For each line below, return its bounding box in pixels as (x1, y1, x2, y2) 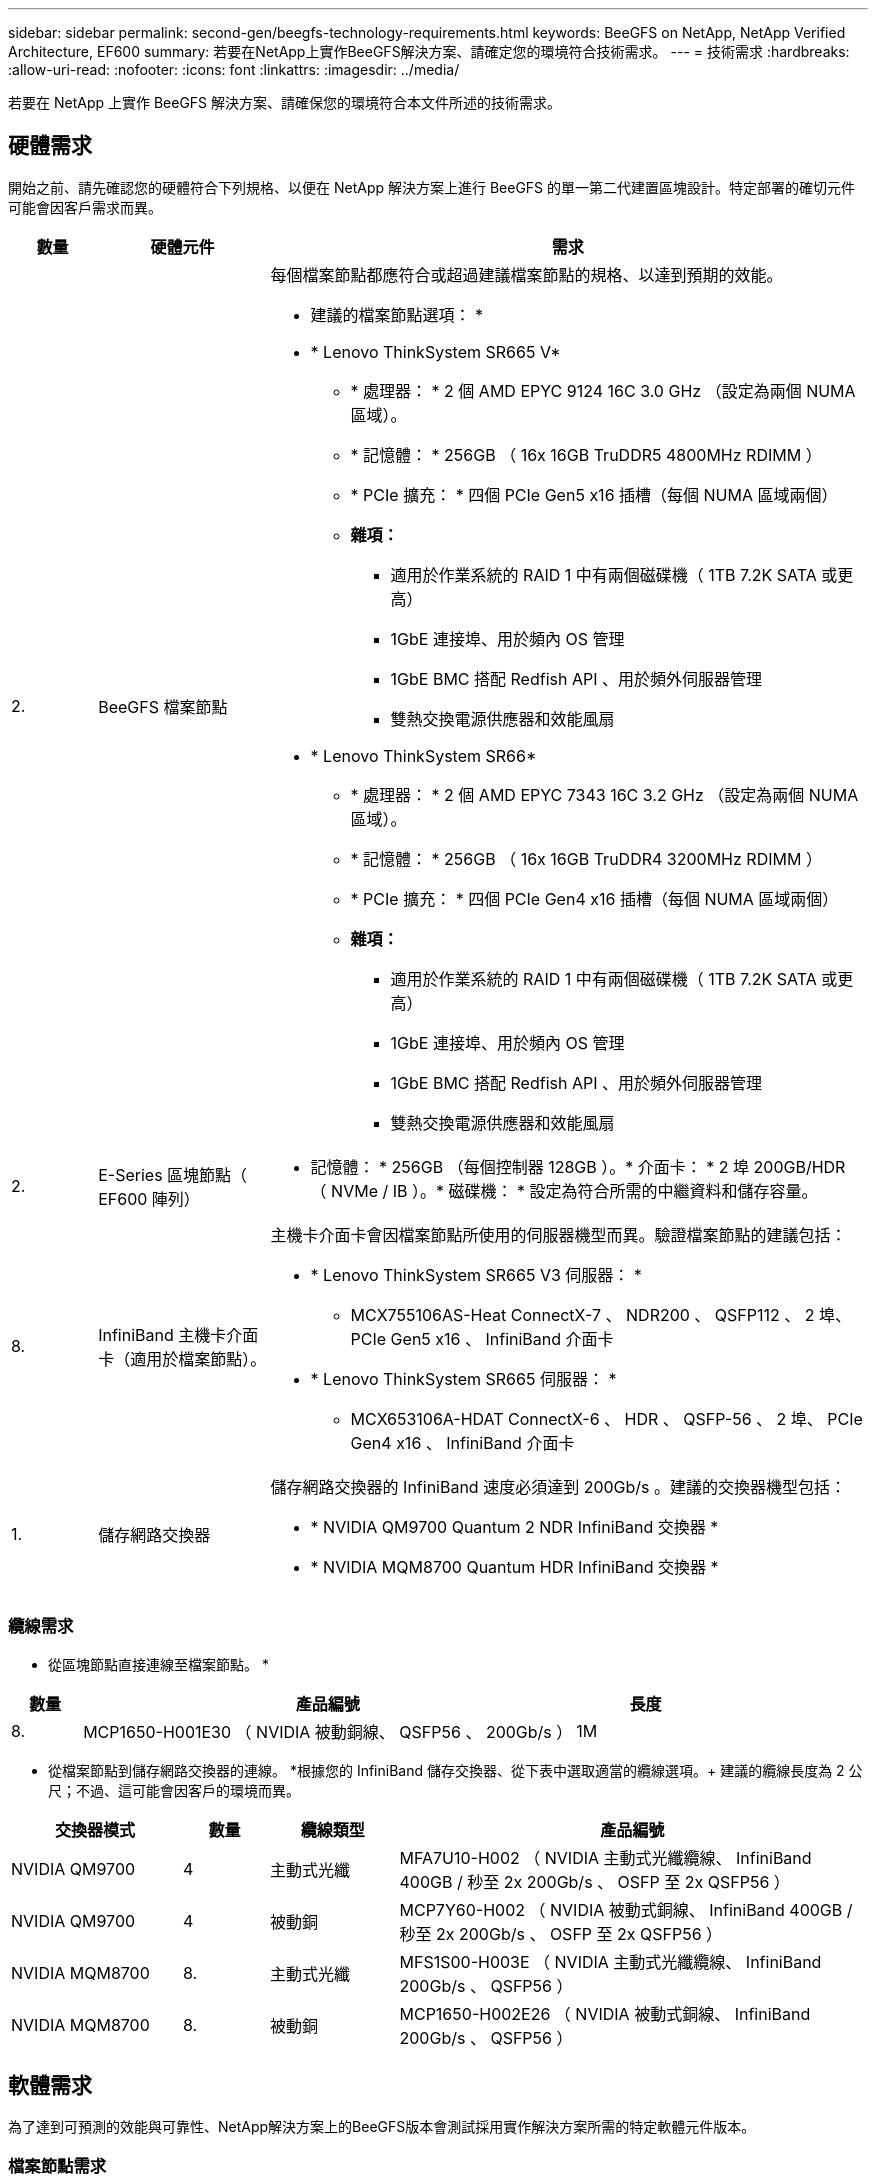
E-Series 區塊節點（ (98, 1164, 248, 1185)
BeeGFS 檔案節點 (98, 696, 228, 717)
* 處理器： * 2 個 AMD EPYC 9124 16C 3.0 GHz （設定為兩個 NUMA (350, 380, 856, 401)
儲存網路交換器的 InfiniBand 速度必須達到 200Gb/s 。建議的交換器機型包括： (270, 1476, 847, 1497)
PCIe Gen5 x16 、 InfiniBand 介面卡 (350, 1328, 614, 1349)
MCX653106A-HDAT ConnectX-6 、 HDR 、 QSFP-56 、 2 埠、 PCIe (350, 1408, 863, 1429)
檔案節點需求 (8, 2155, 107, 2176)
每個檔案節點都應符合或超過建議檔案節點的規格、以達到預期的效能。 (270, 264, 783, 285)
